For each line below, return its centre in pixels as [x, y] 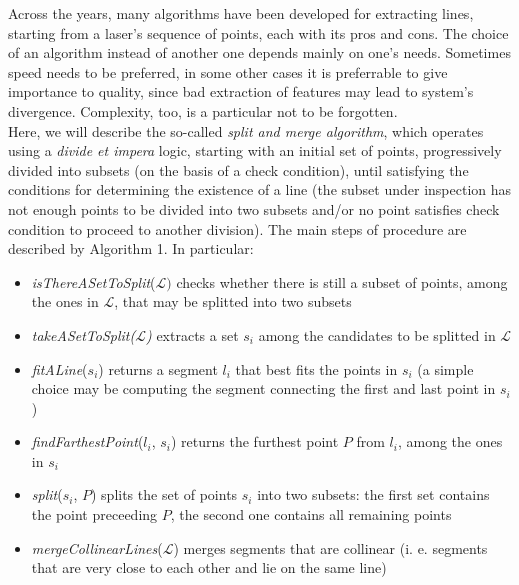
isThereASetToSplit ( [93, 281]
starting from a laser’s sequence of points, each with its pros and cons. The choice [258, 32]
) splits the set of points [164, 494]
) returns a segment [158, 368]
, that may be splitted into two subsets [233, 301]
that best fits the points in [316, 368]
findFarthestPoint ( [87, 441]
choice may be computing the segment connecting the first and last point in [263, 388]
